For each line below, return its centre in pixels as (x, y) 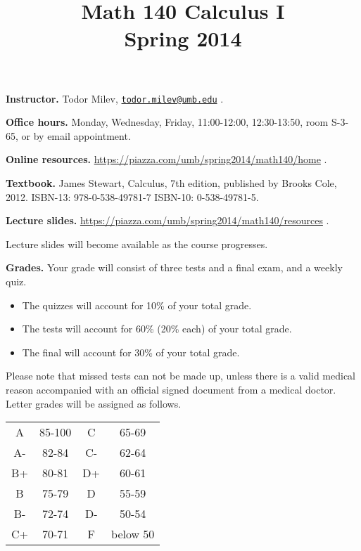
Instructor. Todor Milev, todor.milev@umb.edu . (115, 98)
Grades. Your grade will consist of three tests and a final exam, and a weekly (174, 267)
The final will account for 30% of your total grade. (131, 352)
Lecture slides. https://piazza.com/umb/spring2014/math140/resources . (167, 220)
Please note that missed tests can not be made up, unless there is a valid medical (180, 376)
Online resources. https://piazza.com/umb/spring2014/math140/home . (166, 159)
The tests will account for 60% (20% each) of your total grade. (157, 329)
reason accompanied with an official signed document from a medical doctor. (171, 389)
